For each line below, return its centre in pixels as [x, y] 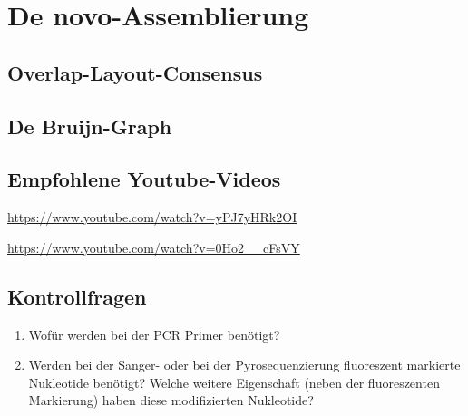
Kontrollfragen [77, 296]
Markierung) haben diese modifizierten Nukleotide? [171, 400]
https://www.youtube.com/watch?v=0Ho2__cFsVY [154, 247]
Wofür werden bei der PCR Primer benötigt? [154, 334]
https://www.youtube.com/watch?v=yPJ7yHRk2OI [152, 217]
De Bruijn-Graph [90, 126]
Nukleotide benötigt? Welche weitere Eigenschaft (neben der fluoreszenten [234, 382]
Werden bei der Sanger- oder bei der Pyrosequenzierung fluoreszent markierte [244, 365]
